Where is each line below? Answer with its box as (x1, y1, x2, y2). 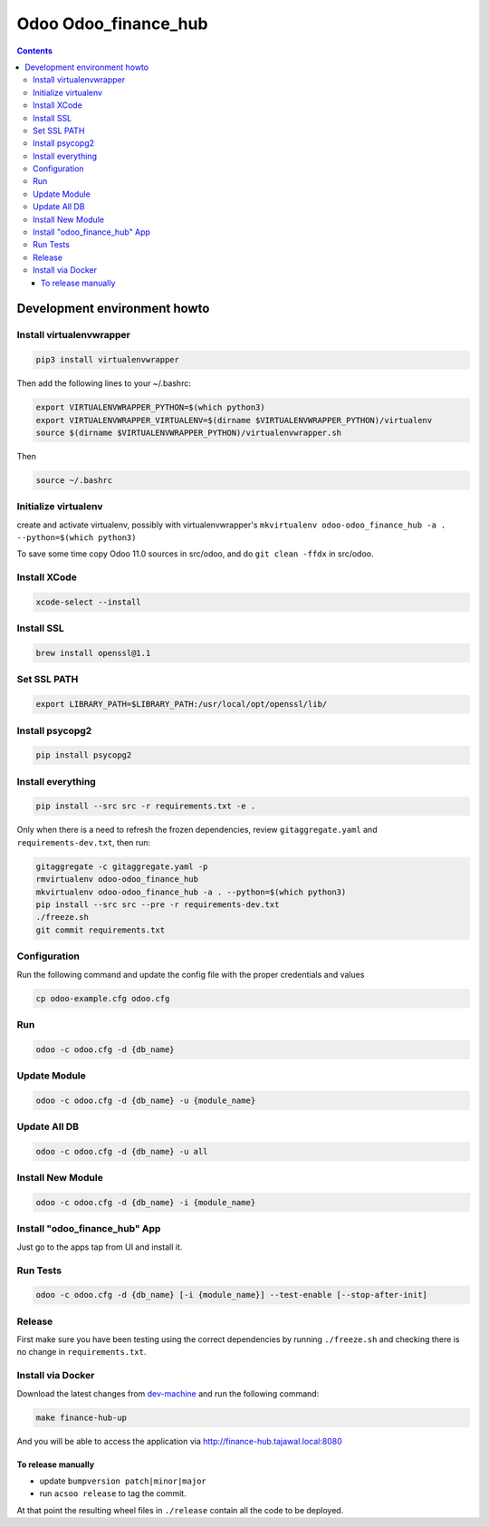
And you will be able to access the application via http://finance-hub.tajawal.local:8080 (16, 1435, 343, 1446)
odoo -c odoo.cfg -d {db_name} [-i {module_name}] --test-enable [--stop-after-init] (35, 1290, 427, 1300)
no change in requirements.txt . (16, 1347, 147, 1358)
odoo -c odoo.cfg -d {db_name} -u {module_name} (35, 1095, 256, 1106)
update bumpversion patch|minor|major (39, 1475, 207, 1486)
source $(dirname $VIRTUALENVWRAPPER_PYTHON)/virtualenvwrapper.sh (35, 427, 342, 438)
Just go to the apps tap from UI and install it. (16, 1242, 183, 1252)
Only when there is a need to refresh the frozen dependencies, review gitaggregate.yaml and (16, 825, 378, 836)
